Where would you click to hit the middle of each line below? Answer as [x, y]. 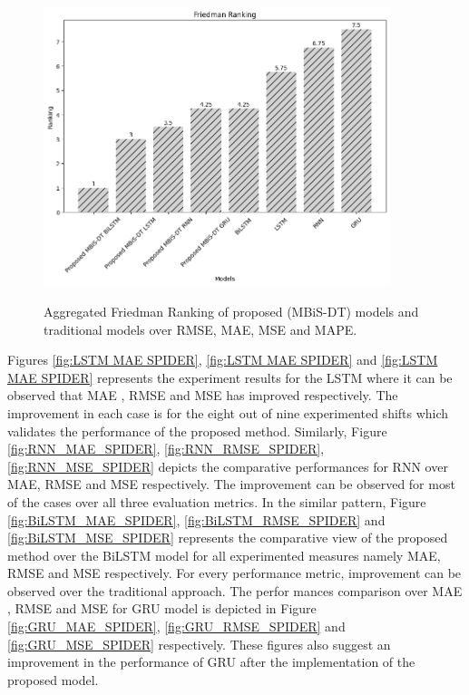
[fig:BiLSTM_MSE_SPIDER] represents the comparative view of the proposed [228, 538]
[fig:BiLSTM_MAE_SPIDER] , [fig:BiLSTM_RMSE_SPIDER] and [196, 519]
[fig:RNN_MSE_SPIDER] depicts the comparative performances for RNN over [228, 466]
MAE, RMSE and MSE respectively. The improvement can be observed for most [231, 484]
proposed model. [53, 679]
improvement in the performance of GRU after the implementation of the [211, 662]
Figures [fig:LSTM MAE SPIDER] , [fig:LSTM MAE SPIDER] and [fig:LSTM [223, 360]
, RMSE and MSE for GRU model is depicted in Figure [162, 608]
